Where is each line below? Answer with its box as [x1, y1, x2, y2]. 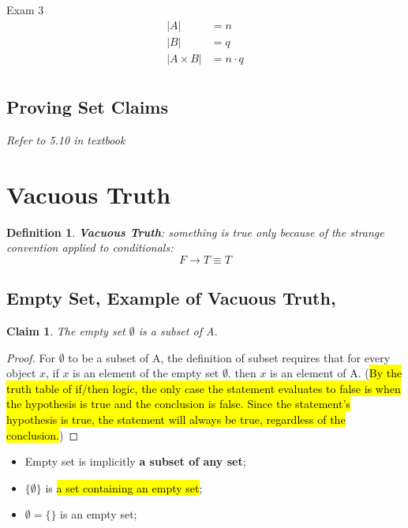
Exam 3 [6, 2, 44, 17]
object [6, 365, 36, 381]
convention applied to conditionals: [6, 239, 174, 256]
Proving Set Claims [6, 95, 169, 119]
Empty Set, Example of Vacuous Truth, [6, 286, 336, 310]
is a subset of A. [138, 323, 218, 339]
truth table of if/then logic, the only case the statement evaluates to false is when [6, 380, 401, 396]
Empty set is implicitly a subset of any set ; [24, 453, 246, 470]
